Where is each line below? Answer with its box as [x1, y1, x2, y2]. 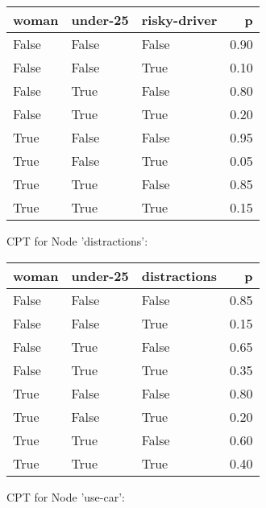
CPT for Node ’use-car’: [6, 488, 125, 505]
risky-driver [141, 10, 218, 29]
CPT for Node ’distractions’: [6, 233, 148, 249]
